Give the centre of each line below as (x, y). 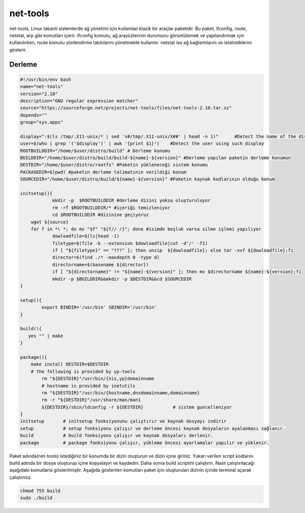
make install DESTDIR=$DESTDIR (70, 364)
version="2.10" (39, 94)
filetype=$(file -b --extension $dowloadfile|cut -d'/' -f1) (130, 243)
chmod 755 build (40, 491)
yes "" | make (46, 336)
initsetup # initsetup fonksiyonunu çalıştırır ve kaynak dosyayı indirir (123, 421)
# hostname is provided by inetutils (88, 386)
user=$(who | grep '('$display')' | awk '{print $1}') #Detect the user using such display (142, 144)
